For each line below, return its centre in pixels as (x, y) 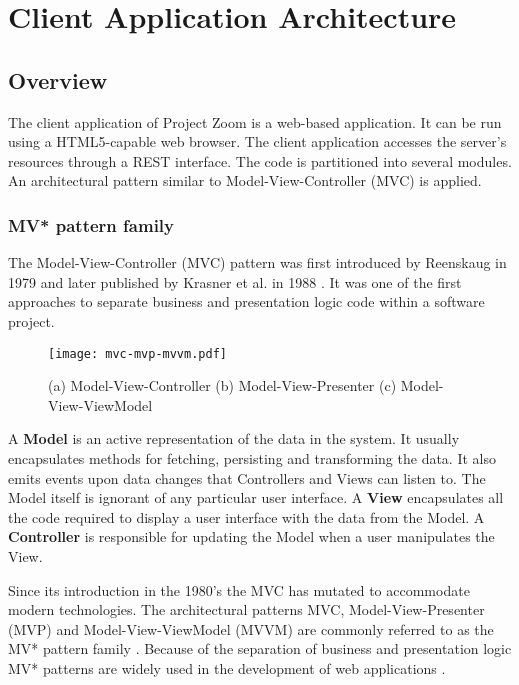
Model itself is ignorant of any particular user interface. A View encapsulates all (256, 497)
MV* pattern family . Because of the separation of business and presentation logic (260, 648)
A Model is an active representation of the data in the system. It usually (234, 438)
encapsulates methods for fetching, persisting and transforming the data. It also (252, 457)
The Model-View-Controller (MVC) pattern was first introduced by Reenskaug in (257, 262)
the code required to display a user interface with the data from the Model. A (246, 516)
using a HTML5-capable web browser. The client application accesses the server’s (257, 141)
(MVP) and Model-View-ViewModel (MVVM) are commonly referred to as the (251, 628)
